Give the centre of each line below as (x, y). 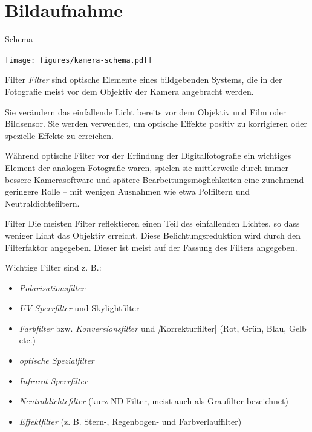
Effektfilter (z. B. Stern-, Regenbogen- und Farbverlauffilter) (130, 421)
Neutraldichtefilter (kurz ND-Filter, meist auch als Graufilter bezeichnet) (154, 401)
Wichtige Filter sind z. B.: (53, 267)
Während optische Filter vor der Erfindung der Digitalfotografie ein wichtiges (148, 156)
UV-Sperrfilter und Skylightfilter (79, 308)
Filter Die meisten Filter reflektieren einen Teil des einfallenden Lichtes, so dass (152, 223)
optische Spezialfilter (57, 360)
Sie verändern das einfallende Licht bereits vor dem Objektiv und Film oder (146, 111)
